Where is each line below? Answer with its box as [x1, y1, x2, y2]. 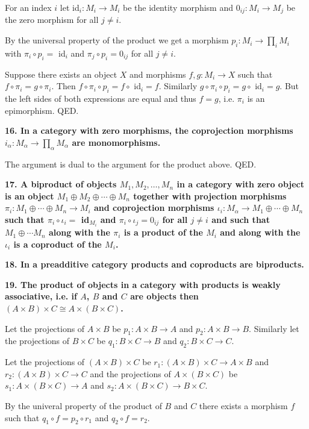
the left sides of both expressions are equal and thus [5, 92, 196, 105]
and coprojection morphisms [93, 201, 214, 214]
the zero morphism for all [5, 13, 99, 26]
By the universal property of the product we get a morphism [5, 34, 229, 46]
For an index [5, 1, 52, 13]
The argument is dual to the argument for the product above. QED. [5, 157, 257, 170]
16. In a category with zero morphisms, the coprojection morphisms [5, 124, 293, 137]
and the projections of [90, 367, 171, 380]
